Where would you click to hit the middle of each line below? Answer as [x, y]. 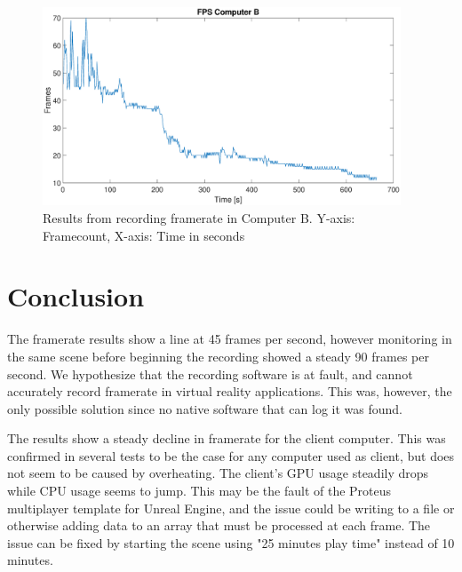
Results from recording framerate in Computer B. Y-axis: [199, 218]
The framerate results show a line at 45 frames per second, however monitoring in [230, 339]
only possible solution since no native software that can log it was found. [205, 408]
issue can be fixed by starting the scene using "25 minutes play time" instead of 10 [231, 542]
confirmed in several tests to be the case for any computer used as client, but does [231, 455]
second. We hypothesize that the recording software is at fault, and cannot [210, 373]
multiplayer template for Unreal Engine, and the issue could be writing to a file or [231, 508]
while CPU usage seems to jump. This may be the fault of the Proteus [199, 491]
